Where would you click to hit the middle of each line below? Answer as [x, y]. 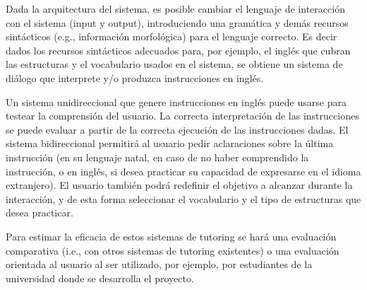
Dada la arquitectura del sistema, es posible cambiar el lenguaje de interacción [175, 8]
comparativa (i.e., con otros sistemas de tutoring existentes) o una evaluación [173, 250]
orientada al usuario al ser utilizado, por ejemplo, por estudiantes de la [159, 264]
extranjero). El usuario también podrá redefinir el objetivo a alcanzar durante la [179, 185]
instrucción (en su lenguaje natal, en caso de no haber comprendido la [157, 157]
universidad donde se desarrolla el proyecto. [100, 278]
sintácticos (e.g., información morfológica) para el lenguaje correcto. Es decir [172, 36]
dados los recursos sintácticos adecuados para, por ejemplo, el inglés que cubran [178, 50]
